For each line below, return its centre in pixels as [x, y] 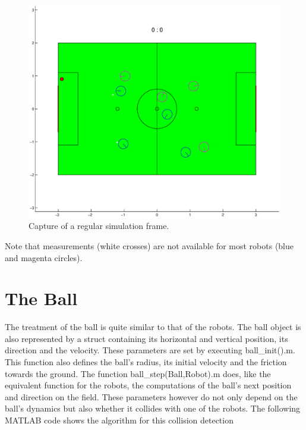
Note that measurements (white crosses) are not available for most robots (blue [149, 245]
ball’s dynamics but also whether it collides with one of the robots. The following [153, 408]
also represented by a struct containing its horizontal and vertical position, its [146, 338]
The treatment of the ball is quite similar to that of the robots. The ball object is [153, 327]
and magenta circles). [44, 257]
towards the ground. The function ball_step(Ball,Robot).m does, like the [138, 373]
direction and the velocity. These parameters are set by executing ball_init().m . [150, 350]
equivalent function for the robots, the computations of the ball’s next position [148, 385]
